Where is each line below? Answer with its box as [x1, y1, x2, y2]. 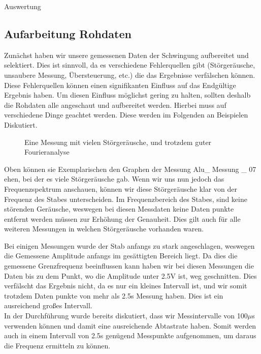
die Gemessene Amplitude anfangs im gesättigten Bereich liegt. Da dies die [4, 250, 238, 261]
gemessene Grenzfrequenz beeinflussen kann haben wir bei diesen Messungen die [4, 260, 254, 271]
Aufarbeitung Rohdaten [4, 25, 132, 41]
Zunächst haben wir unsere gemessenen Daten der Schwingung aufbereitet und [4, 49, 249, 60]
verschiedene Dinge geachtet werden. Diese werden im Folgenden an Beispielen [4, 109, 248, 120]
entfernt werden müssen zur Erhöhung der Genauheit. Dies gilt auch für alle [4, 213, 241, 224]
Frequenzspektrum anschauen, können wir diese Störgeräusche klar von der [4, 183, 237, 194]
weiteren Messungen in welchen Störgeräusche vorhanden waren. [4, 223, 204, 234]
